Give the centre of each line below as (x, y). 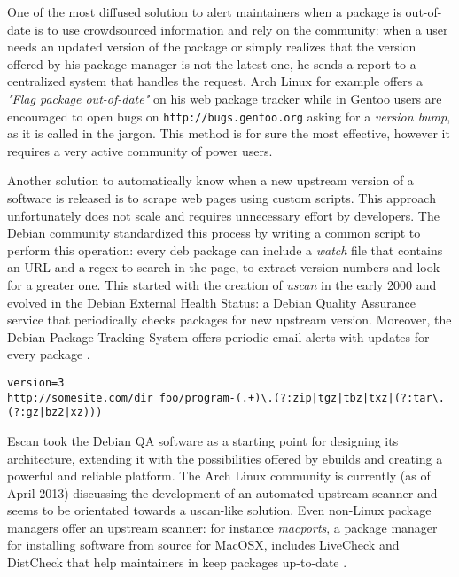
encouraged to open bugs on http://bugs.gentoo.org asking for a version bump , (229, 116)
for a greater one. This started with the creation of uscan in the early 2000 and (222, 284)
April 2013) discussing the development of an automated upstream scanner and (222, 492)
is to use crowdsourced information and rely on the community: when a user (241, 29)
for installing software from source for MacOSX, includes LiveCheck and (203, 545)
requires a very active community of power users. (140, 150)
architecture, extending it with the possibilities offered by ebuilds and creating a (225, 458)
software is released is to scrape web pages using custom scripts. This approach (222, 198)
